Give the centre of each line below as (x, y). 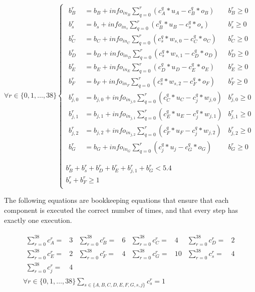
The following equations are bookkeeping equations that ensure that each (116, 200)
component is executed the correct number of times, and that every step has (121, 210)
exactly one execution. (38, 220)
